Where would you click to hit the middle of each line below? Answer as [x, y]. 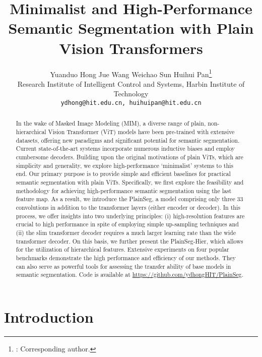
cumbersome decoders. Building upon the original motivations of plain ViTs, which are [129, 157]
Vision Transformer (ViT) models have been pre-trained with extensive [141, 132]
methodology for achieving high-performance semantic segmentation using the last [124, 190]
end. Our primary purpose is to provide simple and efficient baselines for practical [123, 174]
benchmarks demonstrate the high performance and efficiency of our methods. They [126, 257]
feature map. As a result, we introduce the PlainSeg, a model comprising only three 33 [129, 199]
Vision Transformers [131, 48]
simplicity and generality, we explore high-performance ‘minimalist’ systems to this [125, 165]
